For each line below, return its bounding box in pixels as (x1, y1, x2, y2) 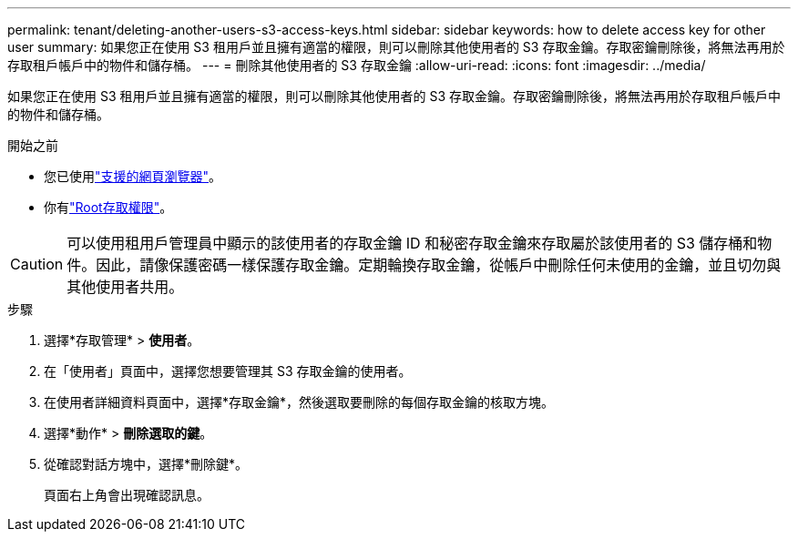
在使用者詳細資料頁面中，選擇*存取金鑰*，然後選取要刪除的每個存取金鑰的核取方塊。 (44, 394, 555, 410)
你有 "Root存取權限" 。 (44, 199, 173, 215)
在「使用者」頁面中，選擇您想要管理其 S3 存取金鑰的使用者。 (44, 363, 412, 379)
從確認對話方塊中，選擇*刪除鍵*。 (44, 456, 249, 472)
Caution (10, 255, 64, 273)
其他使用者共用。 (66, 278, 184, 296)
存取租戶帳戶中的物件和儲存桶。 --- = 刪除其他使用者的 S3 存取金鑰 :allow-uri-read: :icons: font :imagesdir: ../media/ (7, 57, 706, 73)
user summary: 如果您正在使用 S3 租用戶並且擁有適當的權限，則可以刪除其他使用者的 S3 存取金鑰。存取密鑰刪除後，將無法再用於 (7, 39, 785, 55)
